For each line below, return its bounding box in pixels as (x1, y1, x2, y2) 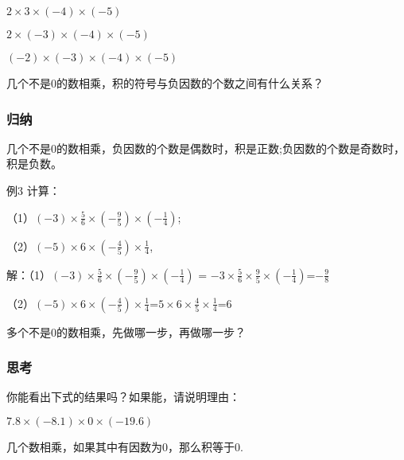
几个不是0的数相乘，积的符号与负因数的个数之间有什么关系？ (6, 75, 324, 91)
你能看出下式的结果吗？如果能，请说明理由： (6, 388, 240, 405)
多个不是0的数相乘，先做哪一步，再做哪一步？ (6, 323, 246, 340)
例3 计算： (6, 182, 60, 198)
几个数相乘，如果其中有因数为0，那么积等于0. (6, 439, 243, 454)
